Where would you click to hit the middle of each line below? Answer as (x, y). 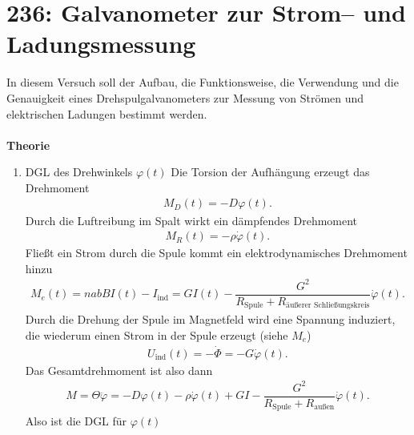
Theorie (28, 145)
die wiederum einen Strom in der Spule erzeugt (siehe (157, 334)
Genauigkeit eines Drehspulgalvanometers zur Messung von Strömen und (185, 97)
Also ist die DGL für (76, 421)
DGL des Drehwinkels (79, 172)
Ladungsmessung (101, 44)
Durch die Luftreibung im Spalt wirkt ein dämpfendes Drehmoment (191, 220)
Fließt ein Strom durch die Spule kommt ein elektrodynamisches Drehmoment (216, 253)
